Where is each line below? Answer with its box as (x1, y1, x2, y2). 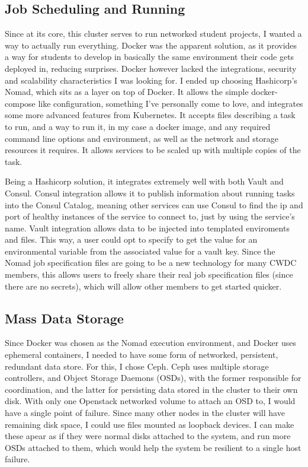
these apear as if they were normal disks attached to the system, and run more (5, 430, 291, 442)
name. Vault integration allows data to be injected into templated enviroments (5, 221, 290, 234)
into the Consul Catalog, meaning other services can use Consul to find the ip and (5, 198, 303, 211)
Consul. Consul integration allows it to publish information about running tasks (5, 186, 295, 199)
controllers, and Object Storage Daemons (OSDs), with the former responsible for (5, 371, 301, 384)
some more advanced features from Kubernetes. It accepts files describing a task (5, 109, 296, 121)
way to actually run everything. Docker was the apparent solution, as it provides (5, 39, 297, 51)
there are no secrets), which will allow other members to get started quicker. (5, 279, 282, 292)
